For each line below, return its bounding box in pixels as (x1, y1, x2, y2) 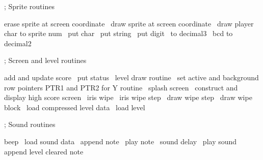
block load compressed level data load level (4, 102, 145, 112)
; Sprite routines (4, 1, 55, 11)
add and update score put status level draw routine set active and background (4, 72, 259, 82)
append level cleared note (4, 146, 84, 156)
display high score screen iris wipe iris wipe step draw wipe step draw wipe (4, 92, 252, 103)
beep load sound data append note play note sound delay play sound (4, 136, 237, 146)
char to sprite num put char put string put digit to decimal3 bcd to (4, 28, 233, 39)
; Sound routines (4, 119, 56, 130)
